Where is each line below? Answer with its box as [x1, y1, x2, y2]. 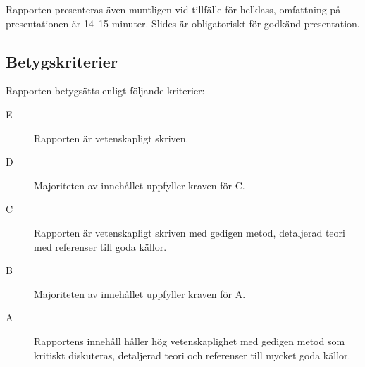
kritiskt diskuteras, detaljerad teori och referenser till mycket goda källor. [34, 347, 351, 362]
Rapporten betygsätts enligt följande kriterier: [6, 83, 205, 98]
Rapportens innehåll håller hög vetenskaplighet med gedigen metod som [34, 333, 345, 348]
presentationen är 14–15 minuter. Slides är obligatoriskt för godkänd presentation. [6, 15, 360, 30]
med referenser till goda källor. [34, 239, 167, 254]
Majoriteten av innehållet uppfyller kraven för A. [34, 286, 246, 301]
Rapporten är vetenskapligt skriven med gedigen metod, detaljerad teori [34, 225, 345, 240]
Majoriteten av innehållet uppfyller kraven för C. [34, 178, 245, 192]
